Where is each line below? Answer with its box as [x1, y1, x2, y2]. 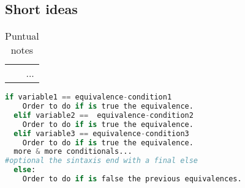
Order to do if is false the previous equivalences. [22, 175, 242, 184]
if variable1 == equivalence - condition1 [5, 93, 172, 102]
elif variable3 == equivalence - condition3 [13, 129, 189, 138]
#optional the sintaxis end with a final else [5, 156, 198, 165]
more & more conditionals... [13, 147, 132, 156]
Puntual [5, 29, 39, 43]
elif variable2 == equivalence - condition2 [13, 110, 194, 120]
